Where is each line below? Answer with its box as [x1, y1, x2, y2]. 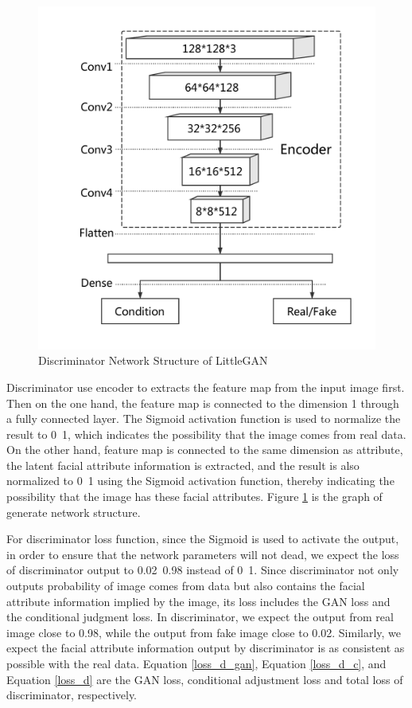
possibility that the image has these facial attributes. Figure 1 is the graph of [6, 488, 383, 505]
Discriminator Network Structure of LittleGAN [38, 352, 268, 369]
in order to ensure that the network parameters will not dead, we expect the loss [6, 546, 399, 562]
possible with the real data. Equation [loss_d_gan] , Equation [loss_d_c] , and [6, 655, 387, 671]
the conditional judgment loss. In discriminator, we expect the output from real [6, 608, 394, 625]
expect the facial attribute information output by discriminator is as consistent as [6, 640, 405, 656]
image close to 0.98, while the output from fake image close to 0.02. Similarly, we [6, 624, 402, 640]
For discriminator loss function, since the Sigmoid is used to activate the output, [6, 530, 399, 547]
